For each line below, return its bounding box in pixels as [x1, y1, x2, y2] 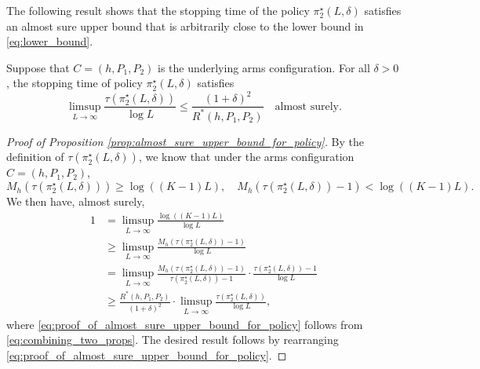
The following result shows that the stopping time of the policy [6, 2, 310, 18]
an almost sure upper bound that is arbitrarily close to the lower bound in [6, 17, 364, 34]
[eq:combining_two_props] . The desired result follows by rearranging [6, 331, 339, 348]
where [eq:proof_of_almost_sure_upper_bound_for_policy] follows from [6, 316, 363, 332]
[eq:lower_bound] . [6, 33, 93, 49]
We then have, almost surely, [6, 193, 145, 210]
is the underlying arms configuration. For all [157, 59, 370, 75]
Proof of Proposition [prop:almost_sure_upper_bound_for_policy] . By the [6, 133, 365, 149]
